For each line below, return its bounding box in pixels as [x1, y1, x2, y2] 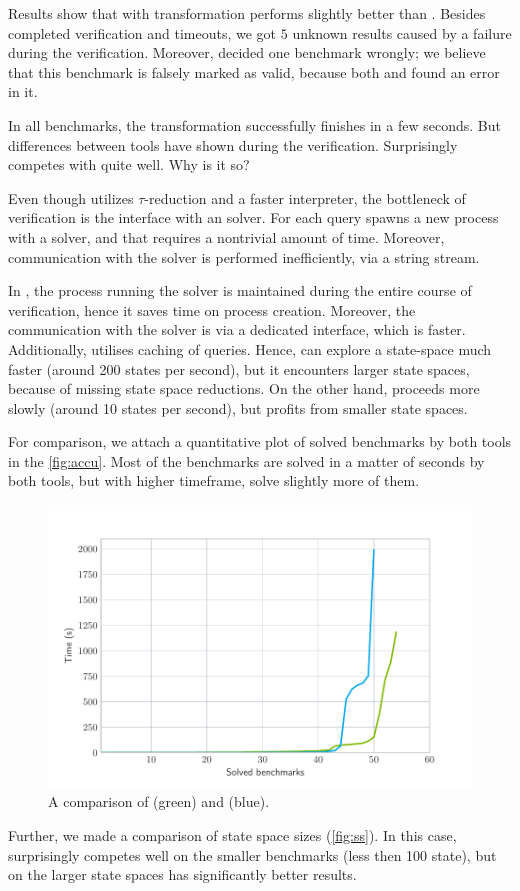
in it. [8, 81, 38, 102]
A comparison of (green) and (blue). [48, 791, 270, 812]
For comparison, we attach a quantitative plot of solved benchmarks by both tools [8, 431, 512, 452]
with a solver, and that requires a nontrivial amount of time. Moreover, [8, 226, 445, 247]
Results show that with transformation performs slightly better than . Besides [8, 3, 486, 23]
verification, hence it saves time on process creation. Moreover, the [8, 299, 416, 320]
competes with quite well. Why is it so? [8, 154, 250, 175]
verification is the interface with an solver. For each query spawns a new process [8, 207, 499, 228]
